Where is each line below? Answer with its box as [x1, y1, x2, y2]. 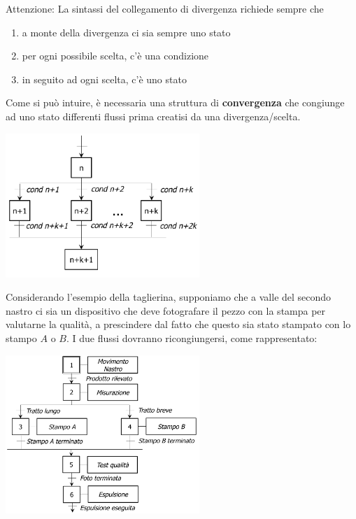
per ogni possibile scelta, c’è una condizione [22, 48, 209, 63]
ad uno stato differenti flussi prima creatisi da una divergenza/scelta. [6, 108, 301, 123]
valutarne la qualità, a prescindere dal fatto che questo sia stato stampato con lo [6, 317, 351, 332]
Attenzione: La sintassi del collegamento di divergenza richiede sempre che [6, 1, 324, 15]
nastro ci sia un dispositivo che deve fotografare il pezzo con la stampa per [6, 303, 326, 318]
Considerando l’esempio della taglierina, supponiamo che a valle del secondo [6, 290, 332, 304]
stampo [6, 330, 37, 345]
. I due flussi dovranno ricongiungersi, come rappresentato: [66, 330, 318, 345]
